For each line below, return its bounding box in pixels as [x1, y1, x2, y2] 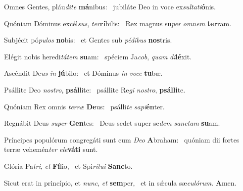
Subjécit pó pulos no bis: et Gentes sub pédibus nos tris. [4, 35, 172, 45]
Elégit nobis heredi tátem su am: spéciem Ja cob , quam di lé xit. [4, 51, 192, 61]
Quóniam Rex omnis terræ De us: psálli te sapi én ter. [4, 101, 165, 111]
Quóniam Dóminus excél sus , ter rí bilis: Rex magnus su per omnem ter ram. [4, 18, 232, 28]
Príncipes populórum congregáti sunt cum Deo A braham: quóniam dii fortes [4, 134, 240, 144]
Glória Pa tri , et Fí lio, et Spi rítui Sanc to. [4, 160, 133, 171]
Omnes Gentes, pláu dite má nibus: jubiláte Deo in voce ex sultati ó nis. [4, 1, 216, 11]
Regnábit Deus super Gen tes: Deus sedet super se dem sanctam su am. [4, 118, 220, 128]
